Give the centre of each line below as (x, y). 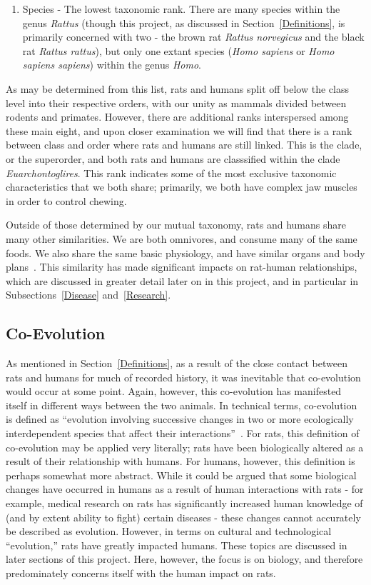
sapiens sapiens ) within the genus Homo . (112, 65)
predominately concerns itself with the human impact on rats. (141, 572)
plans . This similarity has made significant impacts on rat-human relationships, (182, 267)
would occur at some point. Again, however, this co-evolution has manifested (174, 391)
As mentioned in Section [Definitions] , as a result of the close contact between (177, 363)
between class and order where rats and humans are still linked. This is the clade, (184, 145)
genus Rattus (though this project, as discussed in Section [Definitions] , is (184, 22)
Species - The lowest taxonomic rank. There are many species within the (181, 9)
